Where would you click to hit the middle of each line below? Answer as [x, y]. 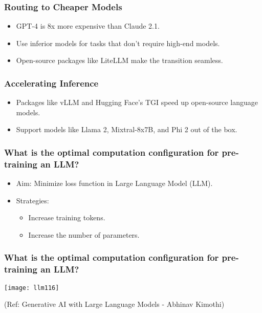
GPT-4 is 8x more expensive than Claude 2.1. [88, 26]
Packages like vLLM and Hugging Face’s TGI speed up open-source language [137, 102]
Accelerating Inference [51, 83]
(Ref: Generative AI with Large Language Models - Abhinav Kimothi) [114, 304]
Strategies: [32, 200]
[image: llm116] [32, 288]
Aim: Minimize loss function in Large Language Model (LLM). [114, 183]
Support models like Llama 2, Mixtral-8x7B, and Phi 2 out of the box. [127, 129]
